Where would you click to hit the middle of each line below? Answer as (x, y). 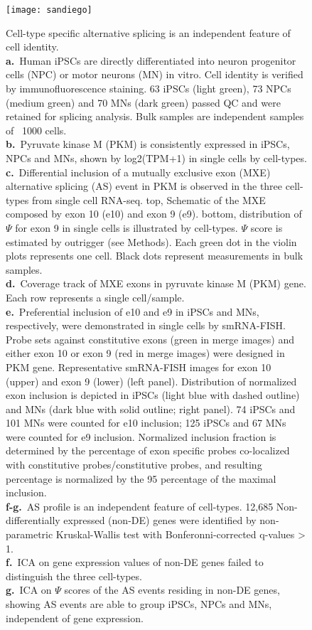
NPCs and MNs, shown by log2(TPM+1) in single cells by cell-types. (156, 158)
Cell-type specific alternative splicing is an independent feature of (148, 32)
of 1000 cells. (36, 130)
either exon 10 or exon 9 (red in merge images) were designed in (145, 353)
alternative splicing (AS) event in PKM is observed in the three (144, 186)
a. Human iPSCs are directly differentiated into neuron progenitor (151, 60)
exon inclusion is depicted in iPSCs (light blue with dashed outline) (153, 395)
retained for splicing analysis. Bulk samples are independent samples (155, 116)
